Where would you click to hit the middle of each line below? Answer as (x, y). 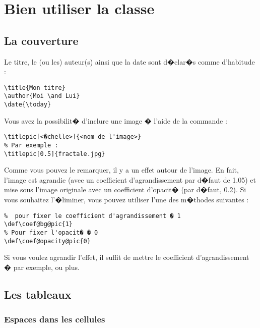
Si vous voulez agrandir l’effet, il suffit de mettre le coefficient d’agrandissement (127, 257)
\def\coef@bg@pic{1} (39, 224)
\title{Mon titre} (35, 88)
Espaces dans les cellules (55, 319)
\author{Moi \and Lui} (42, 96)
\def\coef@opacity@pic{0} (47, 241)
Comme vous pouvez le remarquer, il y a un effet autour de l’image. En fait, (121, 170)
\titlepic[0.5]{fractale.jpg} (55, 154)
